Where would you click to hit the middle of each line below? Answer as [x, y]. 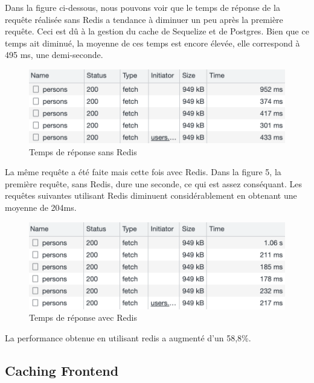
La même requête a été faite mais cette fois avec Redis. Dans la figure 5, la [143, 172]
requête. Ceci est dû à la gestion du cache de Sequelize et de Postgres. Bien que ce [157, 31]
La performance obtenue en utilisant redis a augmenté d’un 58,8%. [128, 337]
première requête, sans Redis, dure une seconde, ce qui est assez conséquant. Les [153, 183]
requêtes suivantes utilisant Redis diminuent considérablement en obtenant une [151, 195]
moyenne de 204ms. [41, 208]
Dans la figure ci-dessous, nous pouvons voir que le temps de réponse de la [143, 7]
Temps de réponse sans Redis [83, 151]
